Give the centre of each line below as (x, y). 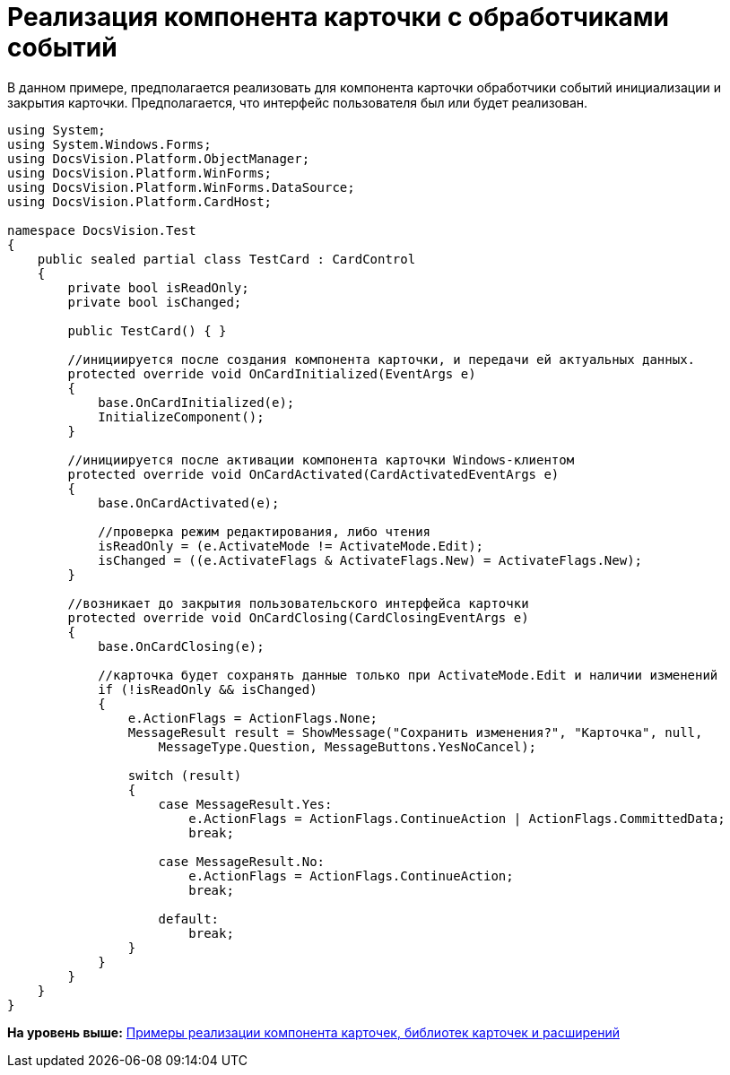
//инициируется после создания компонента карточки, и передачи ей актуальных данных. (382, 359)
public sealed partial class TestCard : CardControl (226, 259)
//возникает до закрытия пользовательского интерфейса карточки (298, 603)
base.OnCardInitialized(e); (196, 402)
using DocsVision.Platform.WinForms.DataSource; (181, 187)
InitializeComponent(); (181, 416)
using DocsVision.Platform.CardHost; (140, 201)
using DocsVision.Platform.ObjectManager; (159, 158)
